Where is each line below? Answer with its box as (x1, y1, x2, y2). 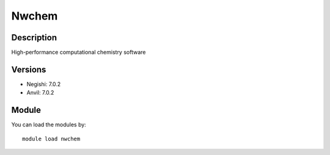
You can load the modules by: (11, 121, 87, 128)
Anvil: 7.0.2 (26, 89, 54, 96)
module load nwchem (22, 135, 81, 142)
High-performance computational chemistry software (11, 49, 146, 56)
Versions (11, 64, 46, 74)
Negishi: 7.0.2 (26, 80, 61, 88)
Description (11, 32, 57, 43)
